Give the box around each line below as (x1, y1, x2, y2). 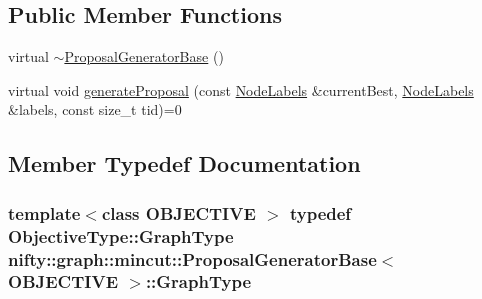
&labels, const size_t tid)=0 (8, 99, 182, 120)
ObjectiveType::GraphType (8, 223, 234, 248)
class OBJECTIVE (101, 200, 256, 225)
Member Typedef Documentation (8, 148, 361, 179)
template (8, 200, 81, 225)
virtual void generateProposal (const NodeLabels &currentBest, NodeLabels (8, 79, 474, 100)
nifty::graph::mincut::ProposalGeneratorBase (8, 246, 377, 271)
